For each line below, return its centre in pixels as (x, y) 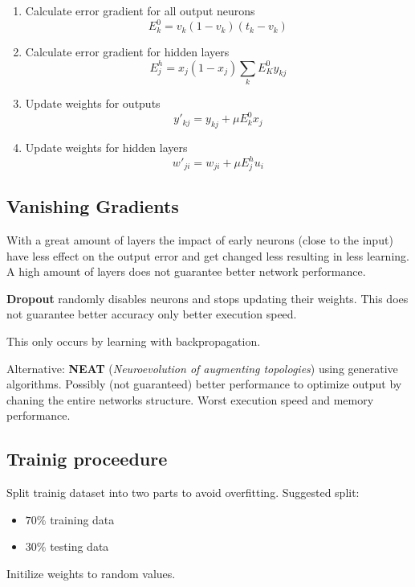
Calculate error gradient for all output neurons (140, 10)
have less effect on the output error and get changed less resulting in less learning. (208, 255)
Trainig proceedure (87, 459)
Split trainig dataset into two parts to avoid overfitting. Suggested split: (183, 493)
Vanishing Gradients (93, 206)
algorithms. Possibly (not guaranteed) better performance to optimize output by (204, 384)
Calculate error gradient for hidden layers (127, 52)
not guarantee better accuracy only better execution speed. (152, 314)
